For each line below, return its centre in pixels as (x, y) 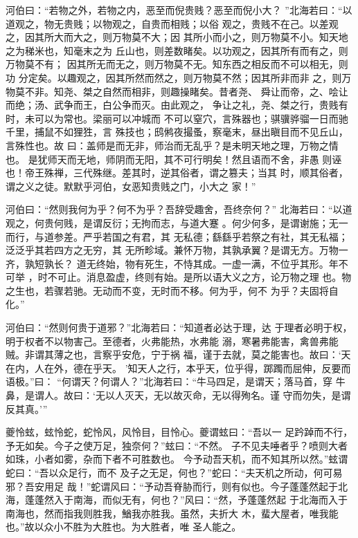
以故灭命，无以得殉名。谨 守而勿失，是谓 (257, 395)
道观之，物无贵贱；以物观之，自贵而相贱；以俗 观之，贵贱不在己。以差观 (172, 23)
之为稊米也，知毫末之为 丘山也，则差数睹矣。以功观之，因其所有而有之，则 (177, 50)
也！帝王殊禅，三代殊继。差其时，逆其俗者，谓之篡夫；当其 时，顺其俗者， (177, 173)
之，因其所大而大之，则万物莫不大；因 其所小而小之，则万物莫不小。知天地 (177, 37)
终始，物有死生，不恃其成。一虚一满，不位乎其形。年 (217, 263)
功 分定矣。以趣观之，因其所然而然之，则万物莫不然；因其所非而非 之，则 (174, 77)
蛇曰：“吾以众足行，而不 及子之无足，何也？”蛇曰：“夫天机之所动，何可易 (174, 472)
